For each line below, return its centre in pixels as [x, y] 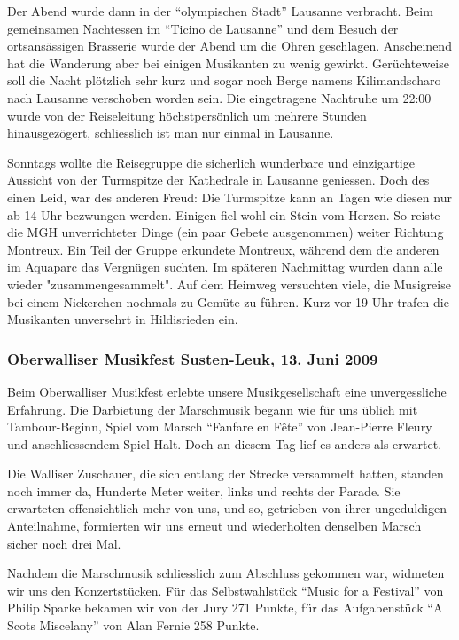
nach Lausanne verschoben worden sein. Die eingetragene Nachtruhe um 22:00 [219, 97]
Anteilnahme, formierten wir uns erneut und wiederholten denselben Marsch [214, 526]
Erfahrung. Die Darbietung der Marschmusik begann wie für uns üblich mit [213, 409]
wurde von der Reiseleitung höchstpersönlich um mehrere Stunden [187, 115]
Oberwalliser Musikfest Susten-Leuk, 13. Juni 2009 [193, 358]
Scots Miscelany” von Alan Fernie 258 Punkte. [133, 625]
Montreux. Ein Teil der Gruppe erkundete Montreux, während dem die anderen [223, 249]
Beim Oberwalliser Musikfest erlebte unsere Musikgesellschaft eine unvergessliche [227, 391]
